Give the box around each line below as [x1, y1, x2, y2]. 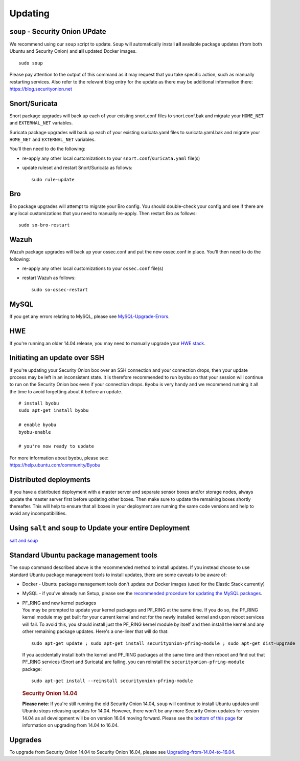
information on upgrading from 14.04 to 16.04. [22, 722, 119, 728]
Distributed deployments [9, 475, 91, 484]
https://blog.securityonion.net [9, 86, 73, 92]
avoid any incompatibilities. [9, 510, 67, 517]
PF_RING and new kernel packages [22, 600, 97, 606]
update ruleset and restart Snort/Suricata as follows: [22, 164, 133, 171]
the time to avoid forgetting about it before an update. [9, 388, 123, 394]
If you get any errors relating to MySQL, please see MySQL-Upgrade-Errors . [9, 313, 170, 320]
